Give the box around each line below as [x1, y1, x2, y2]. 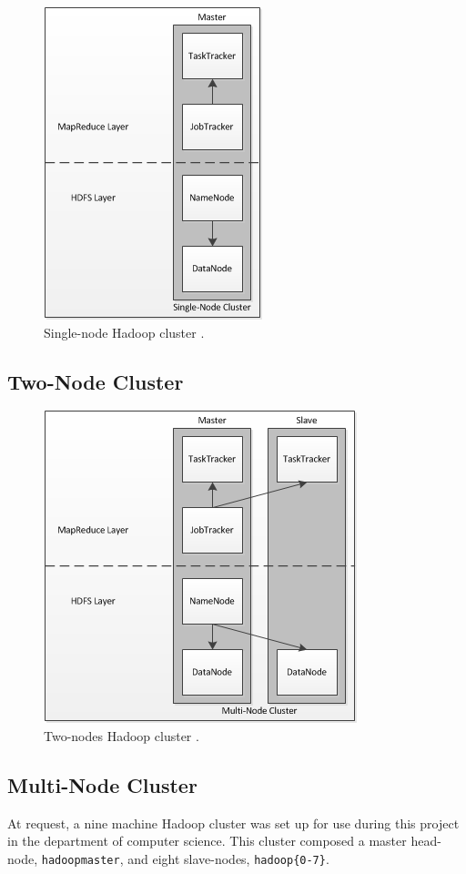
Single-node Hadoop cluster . [44, 322, 205, 341]
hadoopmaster [41, 853, 120, 867]
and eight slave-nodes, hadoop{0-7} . [127, 849, 329, 868]
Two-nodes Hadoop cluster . [44, 726, 199, 745]
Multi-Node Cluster [7, 770, 198, 798]
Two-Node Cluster [7, 367, 184, 395]
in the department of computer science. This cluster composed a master [7, 831, 407, 850]
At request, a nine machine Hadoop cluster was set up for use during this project [7, 813, 460, 832]
